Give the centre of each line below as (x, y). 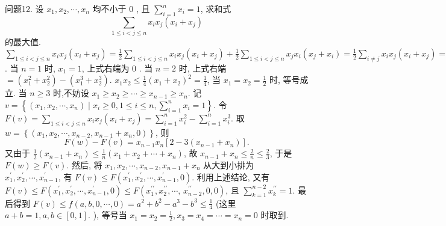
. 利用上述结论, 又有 (231, 176)
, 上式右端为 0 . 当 (117, 68)
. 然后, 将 (84, 164)
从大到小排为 (229, 164)
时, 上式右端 (203, 68)
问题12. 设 (24, 8)
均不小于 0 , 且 (121, 8)
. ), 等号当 (108, 215)
